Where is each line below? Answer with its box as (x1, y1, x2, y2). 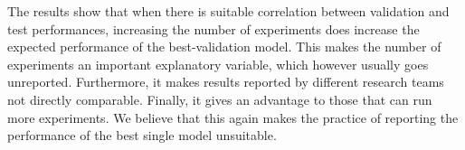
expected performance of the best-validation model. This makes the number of (7, 37, 441, 56)
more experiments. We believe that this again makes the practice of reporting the (7, 108, 459, 127)
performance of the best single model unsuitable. (7, 126, 277, 145)
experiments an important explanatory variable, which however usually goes (7, 54, 429, 73)
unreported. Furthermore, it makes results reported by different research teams (7, 72, 444, 91)
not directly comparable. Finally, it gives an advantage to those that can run (7, 89, 432, 108)
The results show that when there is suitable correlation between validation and (7, 2, 450, 20)
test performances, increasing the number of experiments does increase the (7, 19, 420, 38)
